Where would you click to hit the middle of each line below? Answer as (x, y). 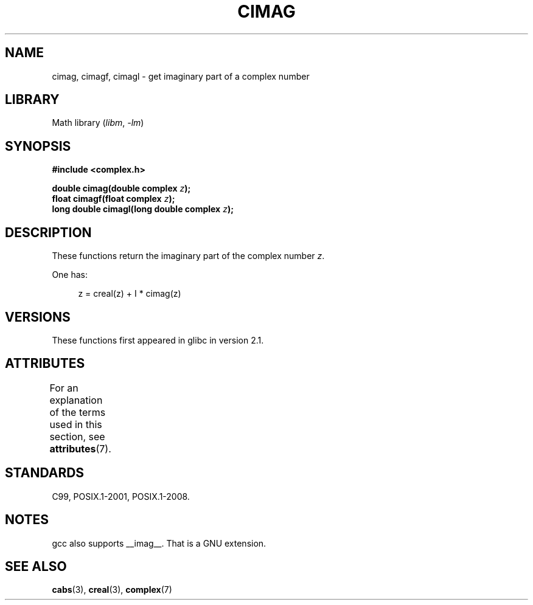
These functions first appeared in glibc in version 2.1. (158, 340)
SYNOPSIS (38, 146)
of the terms (78, 412)
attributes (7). (80, 448)
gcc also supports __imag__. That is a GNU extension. (159, 543)
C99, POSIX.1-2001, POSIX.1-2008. (121, 496)
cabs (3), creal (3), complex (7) (112, 590)
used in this (76, 424)
